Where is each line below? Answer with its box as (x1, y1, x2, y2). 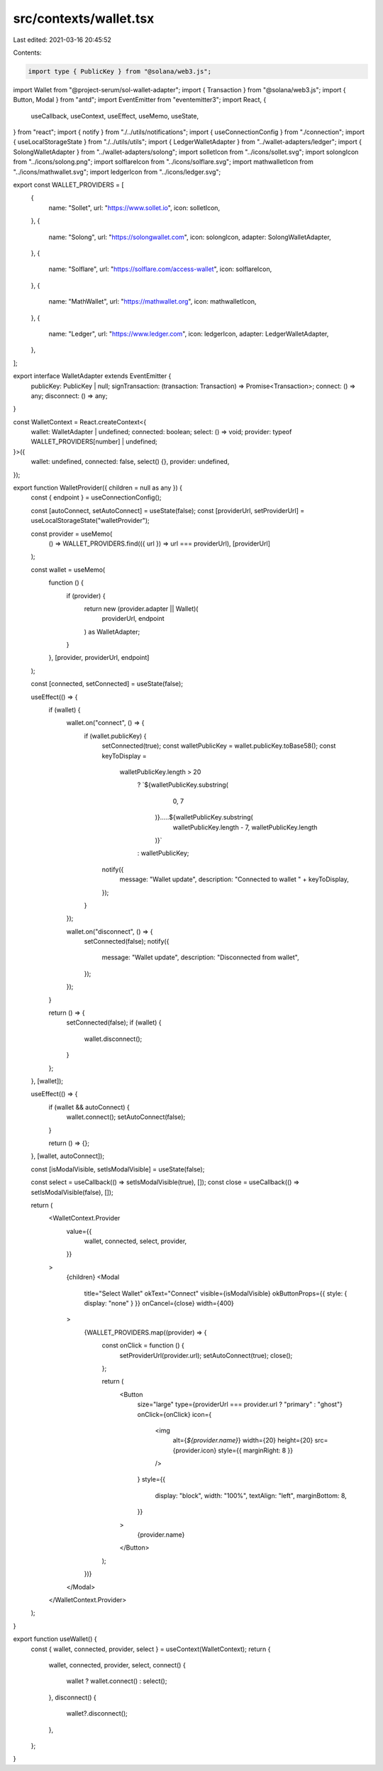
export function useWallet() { (13, 1635, 97, 1643)
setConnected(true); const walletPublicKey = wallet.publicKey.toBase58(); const (101, 741, 336, 750)
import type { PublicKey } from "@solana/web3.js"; (28, 67, 212, 75)
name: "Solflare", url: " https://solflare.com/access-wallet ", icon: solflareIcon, (48, 265, 272, 273)
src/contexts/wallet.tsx (13, 11, 155, 26)
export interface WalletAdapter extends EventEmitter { (13, 372, 172, 380)
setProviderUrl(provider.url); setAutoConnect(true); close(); (119, 1351, 293, 1359)
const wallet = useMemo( (30, 565, 106, 574)
